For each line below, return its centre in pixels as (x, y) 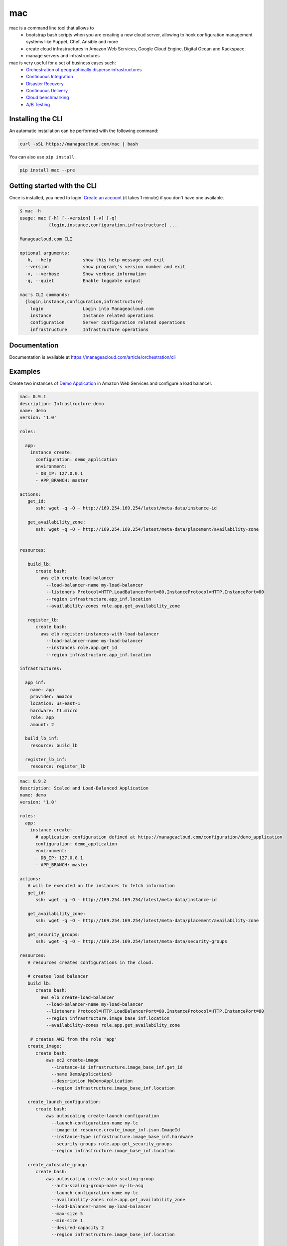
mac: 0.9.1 (33, 397)
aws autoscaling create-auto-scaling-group (100, 1178)
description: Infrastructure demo (62, 403)
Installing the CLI (36, 119)
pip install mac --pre (47, 170)
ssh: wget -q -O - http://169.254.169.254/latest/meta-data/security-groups (132, 941)
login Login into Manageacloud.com (92, 309)
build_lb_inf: (42, 738)
